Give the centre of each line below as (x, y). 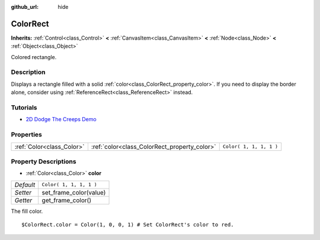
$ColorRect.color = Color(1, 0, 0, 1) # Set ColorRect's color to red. (128, 225)
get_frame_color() (67, 200)
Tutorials (24, 108)
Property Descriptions (44, 161)
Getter (23, 200)
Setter (23, 192)
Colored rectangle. (34, 57)
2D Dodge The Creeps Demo (61, 119)
